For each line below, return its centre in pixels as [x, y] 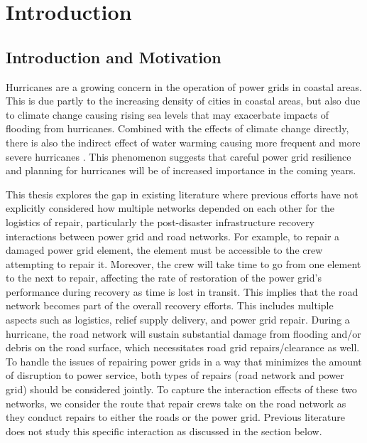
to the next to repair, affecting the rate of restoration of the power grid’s [164, 278]
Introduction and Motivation [114, 57]
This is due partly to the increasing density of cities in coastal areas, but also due [183, 101]
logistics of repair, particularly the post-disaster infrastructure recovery [160, 221]
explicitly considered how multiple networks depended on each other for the [170, 208]
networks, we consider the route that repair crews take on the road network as [176, 403]
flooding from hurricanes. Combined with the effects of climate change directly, [177, 128]
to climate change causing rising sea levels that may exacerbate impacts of [167, 114]
